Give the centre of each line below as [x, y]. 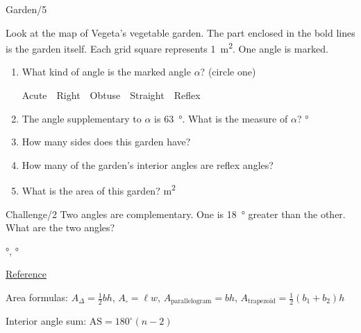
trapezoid [262, 301]
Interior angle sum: [46, 321]
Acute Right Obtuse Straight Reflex [111, 95]
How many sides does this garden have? [106, 142]
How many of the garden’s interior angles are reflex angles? [148, 164]
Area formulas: [37, 297]
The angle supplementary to [82, 118]
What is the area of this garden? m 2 [99, 190]
